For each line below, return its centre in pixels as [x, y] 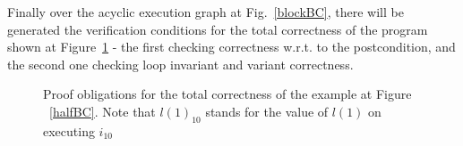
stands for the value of [267, 111]
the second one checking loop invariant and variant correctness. [180, 64]
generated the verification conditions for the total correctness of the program [218, 29]
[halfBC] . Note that [103, 111]
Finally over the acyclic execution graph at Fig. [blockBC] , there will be [206, 12]
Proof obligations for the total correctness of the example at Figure [227, 94]
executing [69, 130]
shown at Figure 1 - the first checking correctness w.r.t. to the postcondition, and [231, 47]
